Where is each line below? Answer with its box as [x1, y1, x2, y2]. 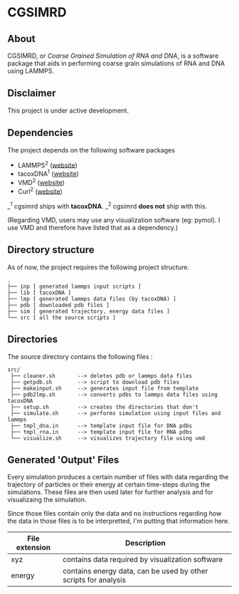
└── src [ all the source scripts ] [7, 314, 116, 321]
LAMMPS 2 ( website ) [17, 160, 78, 170]
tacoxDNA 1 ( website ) [17, 168, 80, 178]
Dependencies [7, 127, 73, 139]
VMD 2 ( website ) [17, 177, 65, 187]
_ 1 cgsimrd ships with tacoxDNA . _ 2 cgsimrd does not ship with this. [7, 201, 208, 210]
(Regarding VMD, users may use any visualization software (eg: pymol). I [7, 215, 221, 224]
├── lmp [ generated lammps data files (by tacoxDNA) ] [7, 295, 176, 303]
